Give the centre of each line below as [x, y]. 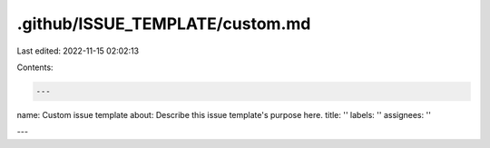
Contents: [35, 67]
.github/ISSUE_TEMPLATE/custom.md [164, 24]
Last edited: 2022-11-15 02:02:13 [78, 51]
